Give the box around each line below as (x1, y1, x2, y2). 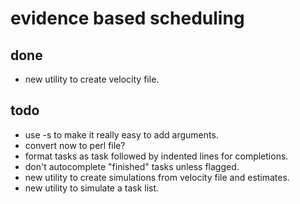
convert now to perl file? (24, 139, 126, 151)
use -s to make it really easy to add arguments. (24, 128, 219, 141)
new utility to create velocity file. (24, 73, 160, 85)
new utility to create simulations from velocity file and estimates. (24, 171, 290, 183)
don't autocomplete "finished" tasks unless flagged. (24, 160, 240, 172)
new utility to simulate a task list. (24, 182, 160, 194)
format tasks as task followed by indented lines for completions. (24, 150, 289, 162)
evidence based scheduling (10, 7, 245, 30)
